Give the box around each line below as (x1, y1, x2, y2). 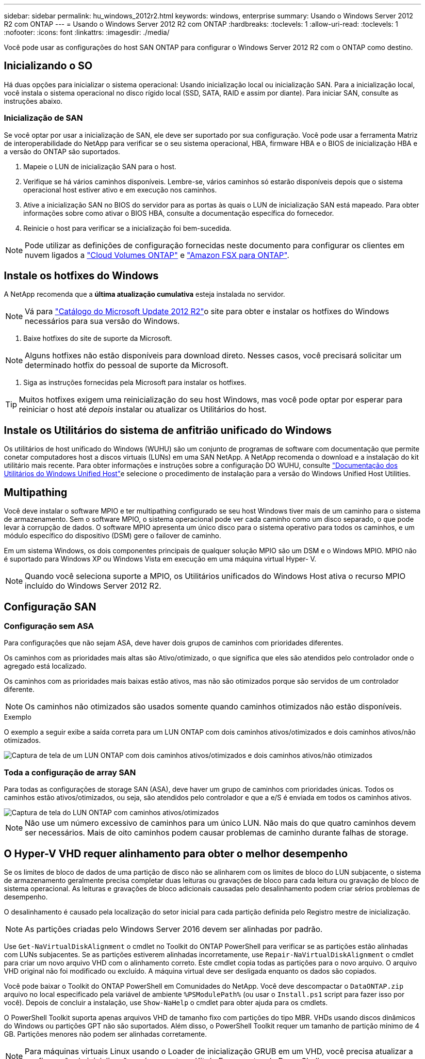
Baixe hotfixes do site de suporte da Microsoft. (23, 334, 172, 343)
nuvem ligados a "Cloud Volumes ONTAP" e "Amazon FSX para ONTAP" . (25, 250, 290, 260)
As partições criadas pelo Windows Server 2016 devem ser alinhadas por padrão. (25, 924, 323, 934)
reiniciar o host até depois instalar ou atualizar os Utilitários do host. (19, 404, 267, 415)
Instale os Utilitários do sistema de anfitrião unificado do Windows (4, 424, 332, 436)
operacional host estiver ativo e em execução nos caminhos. (23, 185, 217, 194)
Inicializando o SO (4, 60, 93, 72)
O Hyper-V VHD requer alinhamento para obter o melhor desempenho (4, 847, 348, 860)
